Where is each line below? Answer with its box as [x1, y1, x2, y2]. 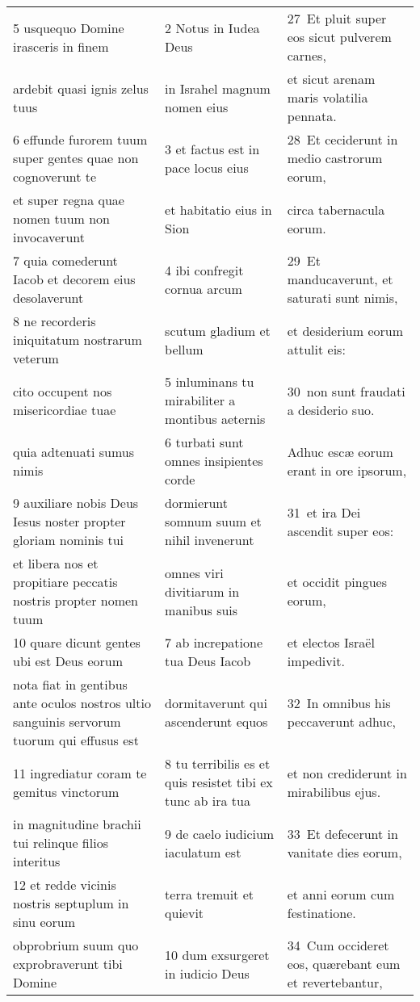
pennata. [287, 107, 337, 125]
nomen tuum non [13, 209, 111, 228]
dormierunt [165, 493, 228, 512]
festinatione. [287, 903, 356, 922]
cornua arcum [165, 279, 242, 298]
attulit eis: [287, 339, 346, 358]
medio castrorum [287, 149, 383, 167]
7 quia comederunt [13, 251, 118, 270]
